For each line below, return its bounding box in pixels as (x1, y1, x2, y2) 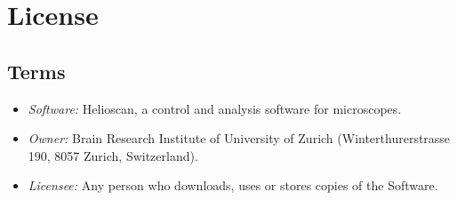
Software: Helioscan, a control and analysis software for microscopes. (28, 99, 402, 117)
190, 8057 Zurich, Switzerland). (28, 146, 198, 164)
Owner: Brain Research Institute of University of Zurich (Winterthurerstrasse (28, 129, 451, 148)
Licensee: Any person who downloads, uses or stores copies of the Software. (28, 176, 438, 195)
